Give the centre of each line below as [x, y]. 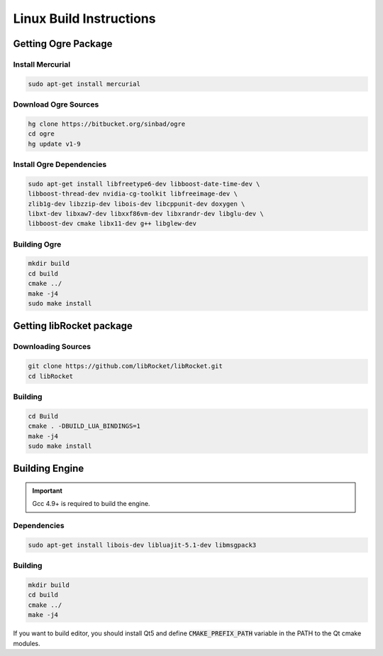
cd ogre [41, 134]
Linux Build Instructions [84, 18]
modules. [27, 643]
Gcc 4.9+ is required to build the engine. [91, 504]
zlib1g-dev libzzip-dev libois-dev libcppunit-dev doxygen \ [137, 204]
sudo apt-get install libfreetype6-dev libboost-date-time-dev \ [144, 184]
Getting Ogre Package [63, 44]
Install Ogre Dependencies [60, 165]
